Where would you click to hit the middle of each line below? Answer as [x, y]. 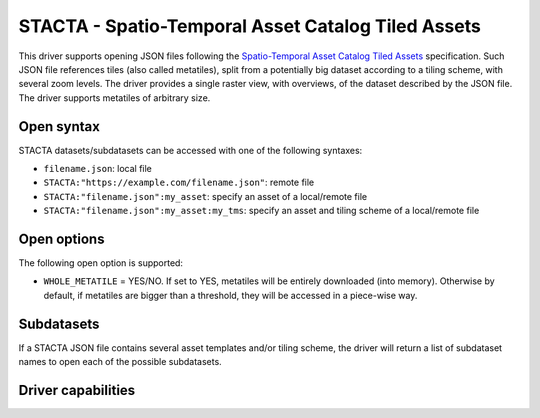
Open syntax [59, 126]
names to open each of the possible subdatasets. [120, 362]
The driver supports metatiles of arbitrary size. [114, 97]
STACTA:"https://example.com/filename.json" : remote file [179, 182]
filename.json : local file [97, 169]
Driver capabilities [77, 390]
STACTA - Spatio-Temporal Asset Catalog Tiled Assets [250, 26]
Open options [61, 239]
